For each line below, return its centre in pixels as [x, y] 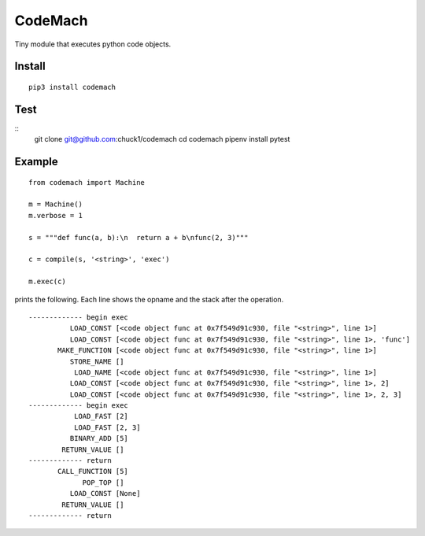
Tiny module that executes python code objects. [93, 44]
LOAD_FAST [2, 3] [107, 427]
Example [36, 162]
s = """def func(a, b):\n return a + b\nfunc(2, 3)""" [139, 237]
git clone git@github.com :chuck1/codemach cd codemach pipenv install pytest [162, 139]
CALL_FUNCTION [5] [93, 471]
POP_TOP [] [103, 482]
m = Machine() [55, 204]
